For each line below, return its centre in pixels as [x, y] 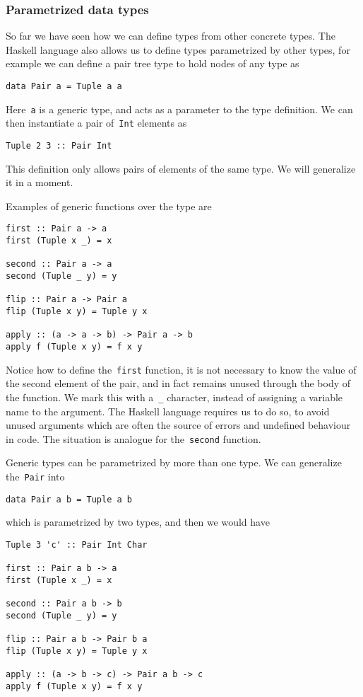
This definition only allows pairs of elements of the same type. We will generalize [181, 168]
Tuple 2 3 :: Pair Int [59, 145]
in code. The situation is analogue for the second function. [133, 438]
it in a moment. [40, 182]
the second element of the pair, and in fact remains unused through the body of [178, 383]
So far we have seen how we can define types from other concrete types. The [171, 36]
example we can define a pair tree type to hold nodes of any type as [153, 63]
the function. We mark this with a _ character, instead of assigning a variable [174, 397]
